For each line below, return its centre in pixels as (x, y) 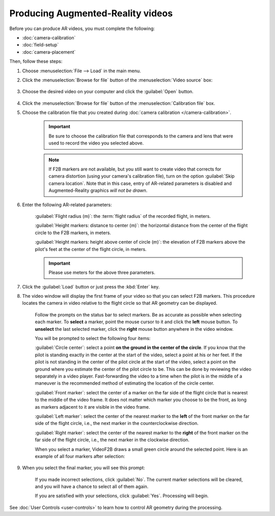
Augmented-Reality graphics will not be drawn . (98, 190)
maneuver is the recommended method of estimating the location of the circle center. (125, 383)
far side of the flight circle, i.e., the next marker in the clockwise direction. (112, 440)
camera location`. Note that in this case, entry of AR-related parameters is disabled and (140, 183)
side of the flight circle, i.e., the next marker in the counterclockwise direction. (117, 423)
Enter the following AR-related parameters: (67, 205)
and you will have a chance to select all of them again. (92, 486)
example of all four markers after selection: (80, 456)
